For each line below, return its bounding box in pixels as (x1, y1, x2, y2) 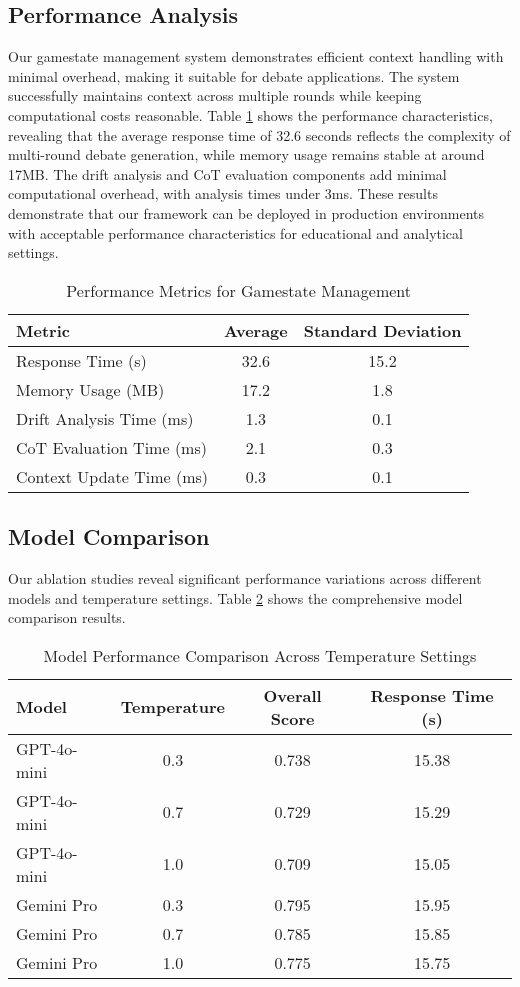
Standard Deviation (303, 318, 462, 342)
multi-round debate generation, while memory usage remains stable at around (8, 144, 485, 165)
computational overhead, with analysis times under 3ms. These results (8, 183, 438, 204)
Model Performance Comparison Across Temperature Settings (43, 643, 477, 667)
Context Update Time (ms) (16, 464, 209, 488)
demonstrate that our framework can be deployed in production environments (8, 202, 485, 223)
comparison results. (8, 607, 126, 628)
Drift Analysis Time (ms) (16, 406, 194, 430)
